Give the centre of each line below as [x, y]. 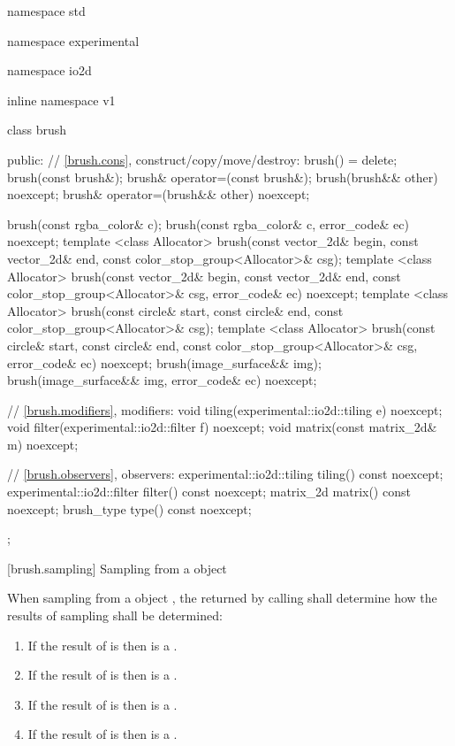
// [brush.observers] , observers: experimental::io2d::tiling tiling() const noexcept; [225, 474]
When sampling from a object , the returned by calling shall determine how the [222, 598]
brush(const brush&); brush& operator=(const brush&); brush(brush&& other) [223, 177]
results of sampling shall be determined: [115, 615]
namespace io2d [49, 70]
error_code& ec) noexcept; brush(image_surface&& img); [164, 362]
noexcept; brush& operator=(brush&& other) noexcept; [159, 194]
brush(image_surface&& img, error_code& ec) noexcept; [162, 380]
